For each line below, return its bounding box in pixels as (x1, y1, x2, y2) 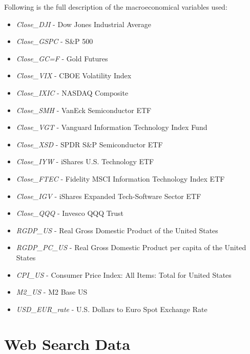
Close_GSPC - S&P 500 (16, 36, 93, 47)
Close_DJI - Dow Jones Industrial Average (16, 18, 152, 29)
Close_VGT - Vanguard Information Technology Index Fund (16, 122, 207, 132)
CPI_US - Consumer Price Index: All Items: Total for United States (16, 269, 232, 280)
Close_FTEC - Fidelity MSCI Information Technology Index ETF (16, 173, 225, 184)
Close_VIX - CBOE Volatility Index (16, 70, 132, 81)
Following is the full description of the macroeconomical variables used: (4, 2, 227, 12)
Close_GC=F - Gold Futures (16, 53, 108, 63)
